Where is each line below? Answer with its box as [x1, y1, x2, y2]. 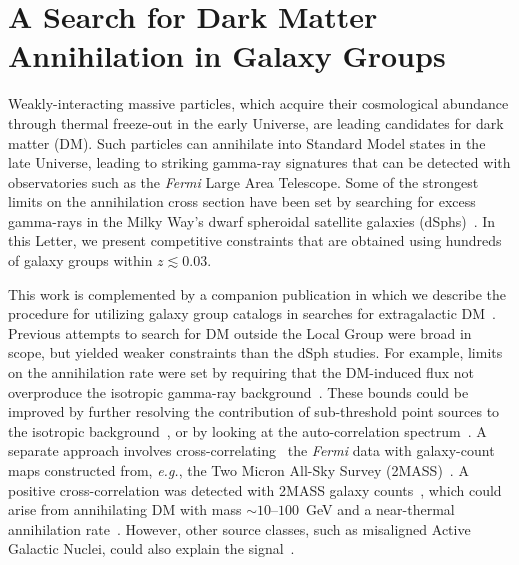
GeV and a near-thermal [305, 499, 455, 520]
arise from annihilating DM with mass [8, 499, 242, 520]
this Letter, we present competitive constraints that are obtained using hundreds [8, 230, 502, 251]
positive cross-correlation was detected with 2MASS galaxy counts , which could [8, 479, 502, 500]
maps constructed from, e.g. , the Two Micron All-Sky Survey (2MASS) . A [8, 460, 469, 480]
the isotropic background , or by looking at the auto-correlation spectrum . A [8, 420, 487, 441]
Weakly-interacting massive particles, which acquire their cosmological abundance [8, 93, 509, 114]
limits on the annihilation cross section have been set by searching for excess [8, 191, 476, 212]
